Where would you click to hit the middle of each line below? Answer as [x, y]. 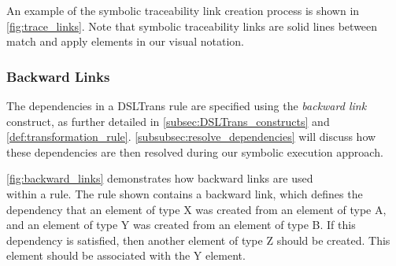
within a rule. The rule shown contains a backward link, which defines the [185, 193]
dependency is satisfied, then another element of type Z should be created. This [198, 240]
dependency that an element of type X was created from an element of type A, [196, 209]
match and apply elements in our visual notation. [125, 41]
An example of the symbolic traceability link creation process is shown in [183, 10]
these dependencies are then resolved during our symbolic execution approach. [195, 151]
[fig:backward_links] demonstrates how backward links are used [160, 178]
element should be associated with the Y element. [126, 255]
